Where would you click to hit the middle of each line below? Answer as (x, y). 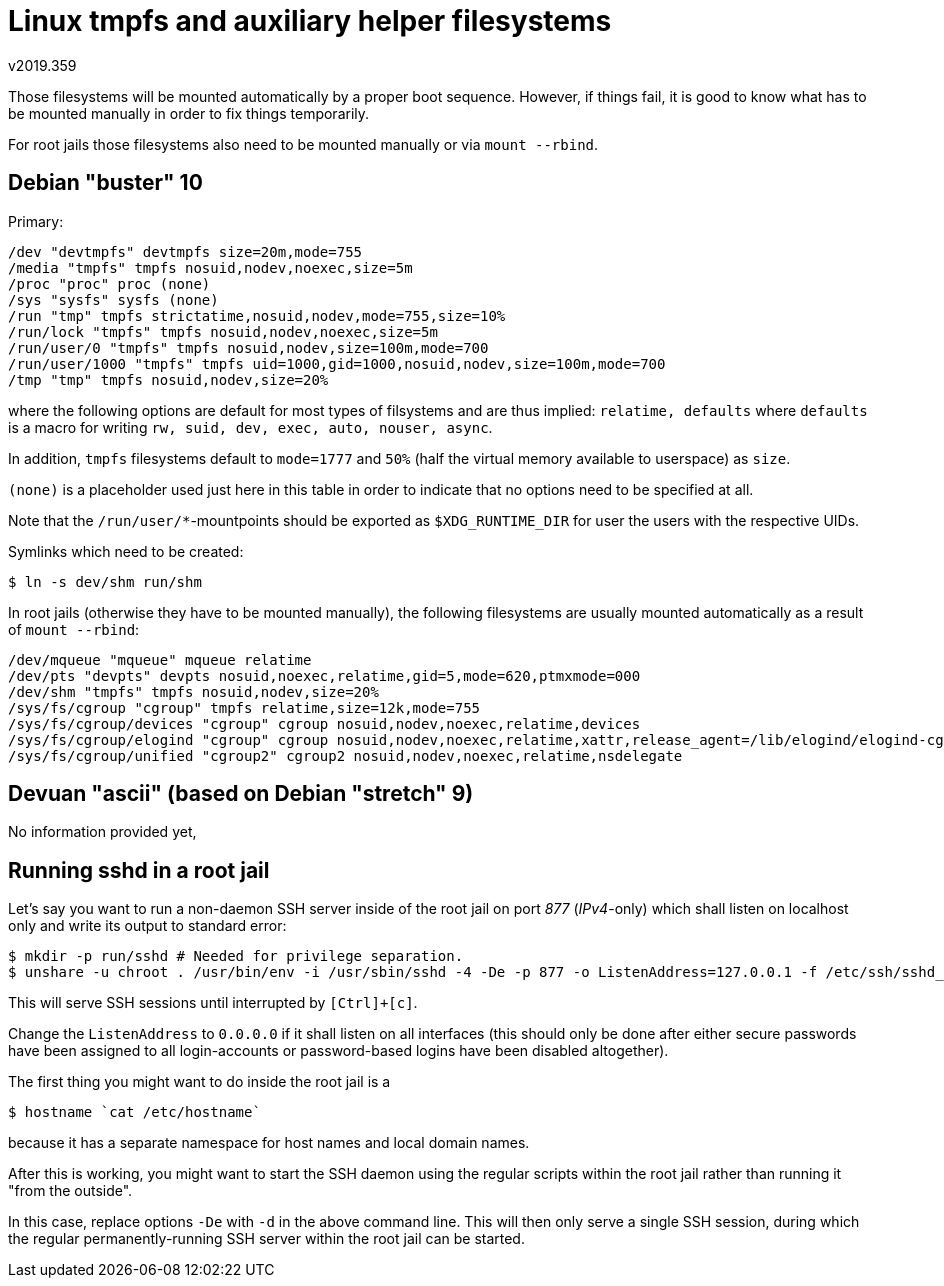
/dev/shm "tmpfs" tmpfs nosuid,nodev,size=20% (193, 691)
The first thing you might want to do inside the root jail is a (199, 1082)
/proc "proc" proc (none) (109, 283)
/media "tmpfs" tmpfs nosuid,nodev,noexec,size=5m (210, 267)
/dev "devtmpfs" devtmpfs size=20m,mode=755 (185, 251)
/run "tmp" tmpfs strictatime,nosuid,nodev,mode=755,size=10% (257, 315)
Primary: (36, 221)
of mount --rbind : (74, 629)
